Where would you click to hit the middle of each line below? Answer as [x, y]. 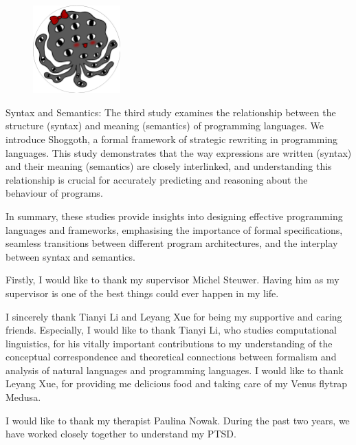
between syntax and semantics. [70, 256]
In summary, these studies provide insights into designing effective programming [174, 216]
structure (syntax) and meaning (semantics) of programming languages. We [165, 126]
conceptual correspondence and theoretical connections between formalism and [171, 357]
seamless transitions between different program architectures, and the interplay [172, 243]
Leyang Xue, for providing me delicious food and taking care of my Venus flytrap [177, 383]
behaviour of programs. [54, 193]
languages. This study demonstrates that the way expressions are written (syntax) [179, 152]
